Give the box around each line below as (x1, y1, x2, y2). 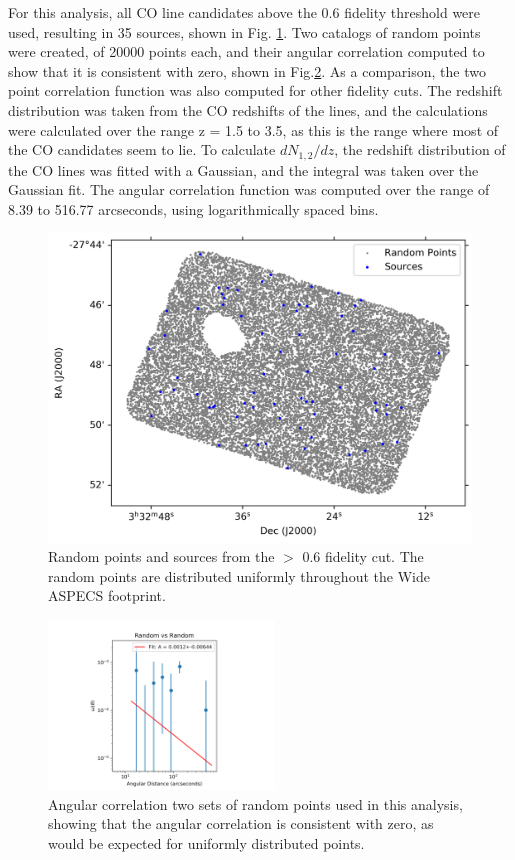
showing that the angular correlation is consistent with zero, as (48, 813, 434, 834)
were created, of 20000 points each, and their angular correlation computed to (8, 41, 485, 62)
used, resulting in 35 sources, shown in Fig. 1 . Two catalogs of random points (8, 21, 481, 42)
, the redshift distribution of (334, 139, 506, 160)
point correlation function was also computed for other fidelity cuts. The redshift (8, 80, 503, 101)
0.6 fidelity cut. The (302, 546, 424, 567)
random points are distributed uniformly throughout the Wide (48, 565, 430, 586)
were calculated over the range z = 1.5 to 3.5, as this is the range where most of (8, 119, 499, 140)
